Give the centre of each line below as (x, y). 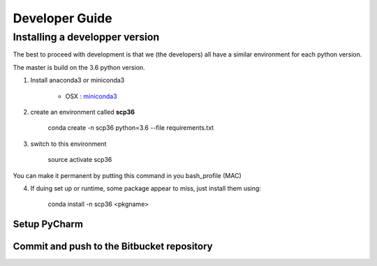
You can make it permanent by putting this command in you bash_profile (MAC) (127, 175)
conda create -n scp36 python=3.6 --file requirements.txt (131, 128)
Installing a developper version (86, 37)
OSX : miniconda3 (91, 96)
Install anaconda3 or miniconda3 (77, 80)
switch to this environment (68, 144)
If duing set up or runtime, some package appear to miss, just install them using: (146, 188)
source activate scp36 (80, 160)
